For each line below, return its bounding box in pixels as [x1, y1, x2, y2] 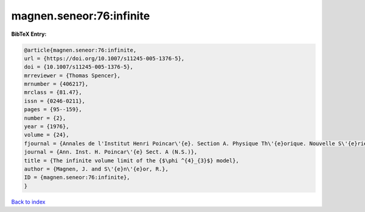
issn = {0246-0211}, [24, 97, 85, 104]
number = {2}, [24, 114, 66, 121]
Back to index [11, 198, 46, 205]
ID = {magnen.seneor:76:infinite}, [24, 174, 130, 181]
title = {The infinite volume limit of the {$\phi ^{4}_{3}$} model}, [24, 157, 240, 164]
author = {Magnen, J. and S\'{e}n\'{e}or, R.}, [24, 166, 169, 173]
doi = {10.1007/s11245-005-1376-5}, [24, 64, 134, 70]
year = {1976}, [24, 123, 69, 130]
